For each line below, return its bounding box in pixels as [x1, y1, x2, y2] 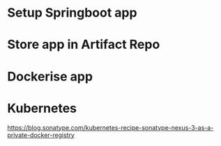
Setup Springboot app [7, 5, 137, 21]
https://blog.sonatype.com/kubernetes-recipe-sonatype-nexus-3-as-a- [7, 123, 214, 131]
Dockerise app [7, 68, 93, 84]
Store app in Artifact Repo [7, 37, 160, 53]
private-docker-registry [7, 131, 75, 139]
